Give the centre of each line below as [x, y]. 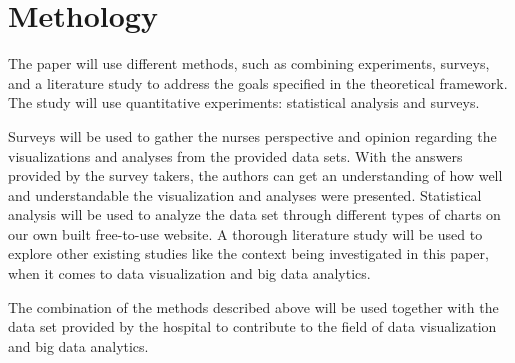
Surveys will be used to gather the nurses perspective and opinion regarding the [252, 135]
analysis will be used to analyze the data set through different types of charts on [254, 214]
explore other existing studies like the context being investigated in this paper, [248, 253]
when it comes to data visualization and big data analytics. [189, 273]
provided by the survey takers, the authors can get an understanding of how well [255, 175]
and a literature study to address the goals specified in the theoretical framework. [258, 82]
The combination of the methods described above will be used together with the [253, 306]
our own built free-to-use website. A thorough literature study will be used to [245, 233]
